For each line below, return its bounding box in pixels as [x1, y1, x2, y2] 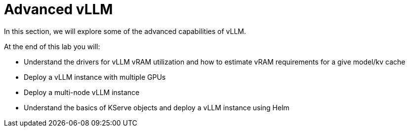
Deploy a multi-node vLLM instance [24, 88, 140, 97]
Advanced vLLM [4, 1, 113, 18]
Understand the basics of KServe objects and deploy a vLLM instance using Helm [24, 103, 289, 112]
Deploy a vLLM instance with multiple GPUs [24, 72, 166, 81]
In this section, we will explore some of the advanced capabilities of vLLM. [4, 27, 246, 35]
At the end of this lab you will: [4, 42, 100, 51]
